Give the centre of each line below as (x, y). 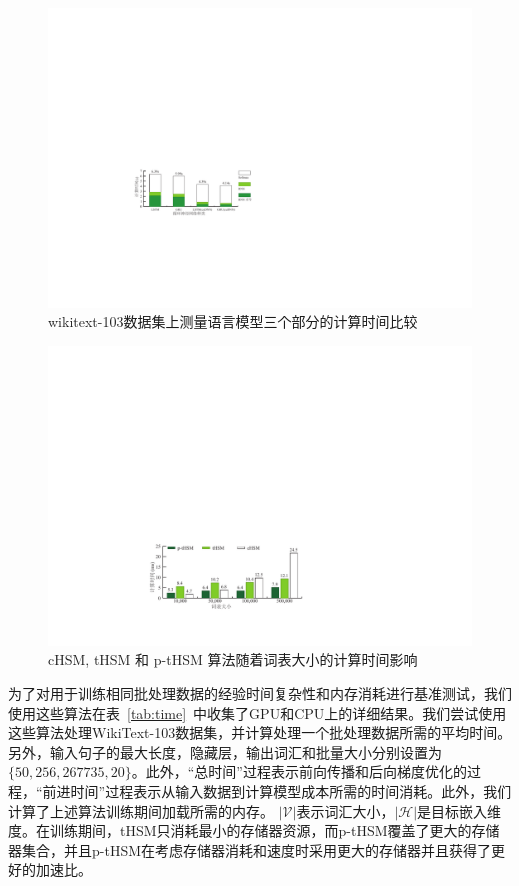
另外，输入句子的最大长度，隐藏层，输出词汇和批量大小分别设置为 (225, 751)
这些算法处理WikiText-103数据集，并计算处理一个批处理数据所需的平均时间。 (260, 732)
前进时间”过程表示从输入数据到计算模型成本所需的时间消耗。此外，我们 (277, 790)
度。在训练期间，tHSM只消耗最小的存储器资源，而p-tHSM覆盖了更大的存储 (254, 830)
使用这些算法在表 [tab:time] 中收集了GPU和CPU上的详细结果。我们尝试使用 (257, 712)
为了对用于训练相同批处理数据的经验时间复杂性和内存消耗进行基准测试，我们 (260, 692)
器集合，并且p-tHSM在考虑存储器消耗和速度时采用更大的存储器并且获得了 (250, 849)
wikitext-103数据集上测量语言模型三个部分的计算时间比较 (233, 321)
